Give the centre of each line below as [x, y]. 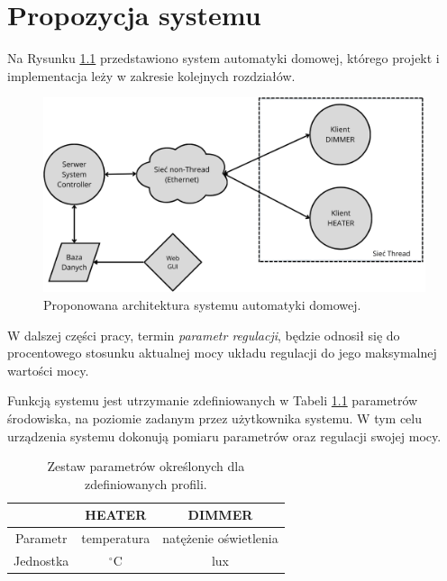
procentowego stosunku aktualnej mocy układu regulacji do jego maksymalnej [222, 353]
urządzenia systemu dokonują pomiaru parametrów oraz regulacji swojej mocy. [224, 436]
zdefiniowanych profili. [146, 483]
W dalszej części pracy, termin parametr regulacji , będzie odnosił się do [204, 335]
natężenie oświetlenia [220, 538]
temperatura [116, 538]
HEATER [116, 515]
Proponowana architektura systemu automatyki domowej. [202, 305]
